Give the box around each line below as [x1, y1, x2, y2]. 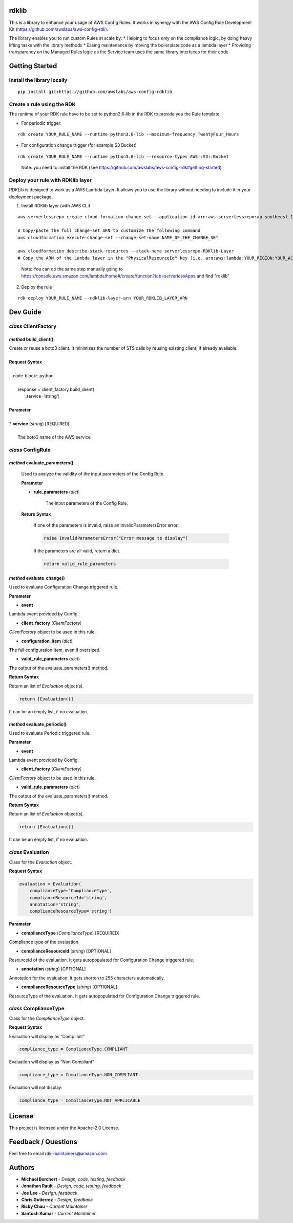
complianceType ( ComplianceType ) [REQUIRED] [21, 930, 120, 936]
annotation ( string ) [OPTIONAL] [21, 966, 86, 972]
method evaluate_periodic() [9, 721, 67, 727]
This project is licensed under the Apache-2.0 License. [9, 1125, 120, 1131]
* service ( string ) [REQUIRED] [9, 421, 70, 427]
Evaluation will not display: [9, 1085, 63, 1090]
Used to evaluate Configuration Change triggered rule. [9, 584, 119, 590]
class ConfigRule [9, 447, 51, 453]
